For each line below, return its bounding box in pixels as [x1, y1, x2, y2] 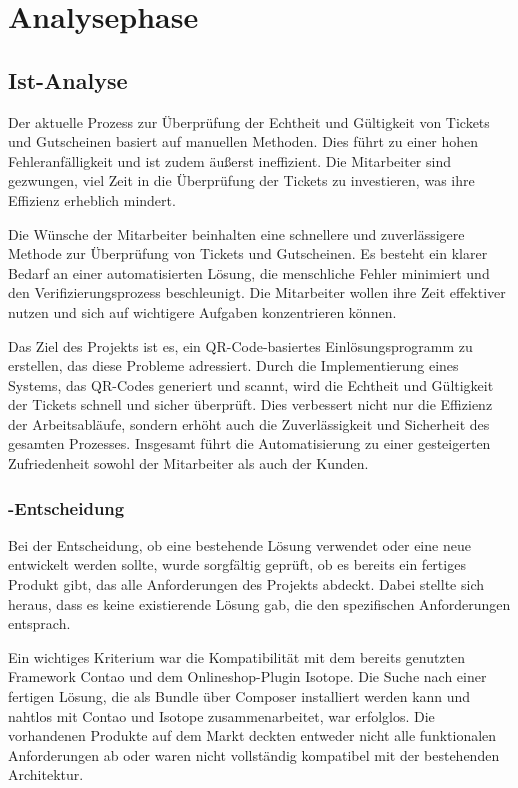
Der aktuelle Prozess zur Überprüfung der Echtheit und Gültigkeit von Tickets [8, 111, 490, 132]
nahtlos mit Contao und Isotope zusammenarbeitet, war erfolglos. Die [8, 705, 435, 726]
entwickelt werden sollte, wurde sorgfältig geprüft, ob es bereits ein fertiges [8, 554, 466, 575]
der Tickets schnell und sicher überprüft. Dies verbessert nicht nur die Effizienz [8, 394, 493, 415]
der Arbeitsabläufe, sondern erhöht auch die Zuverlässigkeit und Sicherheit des [8, 413, 490, 434]
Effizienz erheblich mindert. [8, 189, 176, 210]
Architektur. [8, 764, 84, 785]
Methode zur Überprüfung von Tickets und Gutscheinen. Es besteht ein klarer [8, 243, 488, 264]
